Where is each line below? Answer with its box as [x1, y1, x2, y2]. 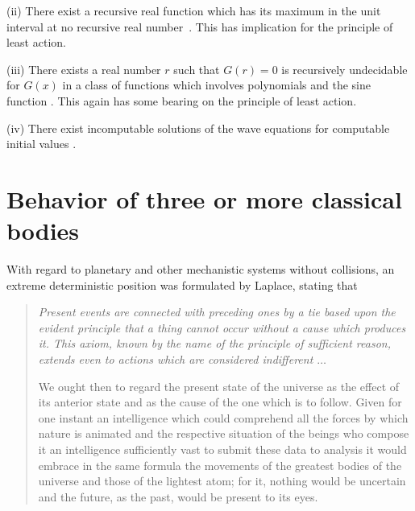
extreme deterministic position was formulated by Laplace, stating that [6, 276, 358, 293]
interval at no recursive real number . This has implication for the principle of [6, 18, 393, 35]
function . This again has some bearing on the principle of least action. [6, 92, 357, 109]
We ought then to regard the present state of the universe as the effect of [38, 377, 400, 394]
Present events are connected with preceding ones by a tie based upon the [38, 303, 396, 320]
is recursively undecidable [281, 60, 408, 77]
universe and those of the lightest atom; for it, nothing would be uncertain [38, 472, 406, 489]
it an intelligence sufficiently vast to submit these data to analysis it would [38, 441, 407, 457]
